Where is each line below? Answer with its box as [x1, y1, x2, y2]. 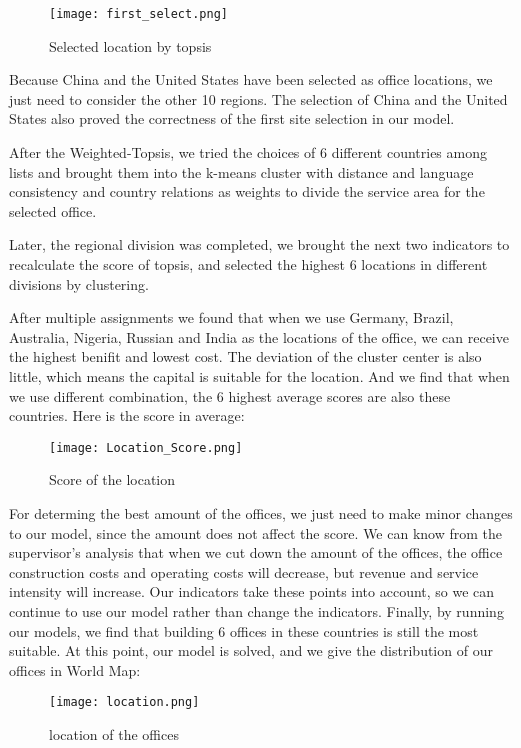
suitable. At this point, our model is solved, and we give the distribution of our [9, 640, 493, 661]
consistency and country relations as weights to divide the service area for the [9, 181, 485, 202]
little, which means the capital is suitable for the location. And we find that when [9, 365, 510, 386]
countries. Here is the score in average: [9, 405, 245, 426]
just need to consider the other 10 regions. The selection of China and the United [9, 88, 508, 109]
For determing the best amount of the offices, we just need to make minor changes [9, 503, 513, 523]
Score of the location [49, 469, 176, 490]
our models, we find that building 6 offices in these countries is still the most [9, 620, 479, 641]
